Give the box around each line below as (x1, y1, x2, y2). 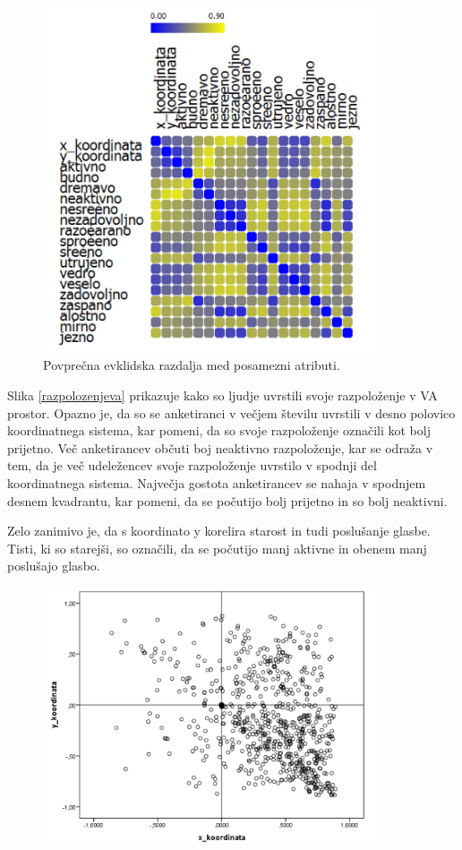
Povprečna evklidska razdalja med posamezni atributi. (43, 356, 340, 374)
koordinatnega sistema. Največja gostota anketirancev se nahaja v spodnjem (7, 473, 426, 492)
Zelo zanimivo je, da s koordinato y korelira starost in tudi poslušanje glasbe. (7, 521, 431, 540)
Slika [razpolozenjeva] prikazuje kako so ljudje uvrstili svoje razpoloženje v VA (7, 385, 438, 404)
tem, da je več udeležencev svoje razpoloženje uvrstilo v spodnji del (7, 456, 377, 475)
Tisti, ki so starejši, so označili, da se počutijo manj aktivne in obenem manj (7, 538, 427, 557)
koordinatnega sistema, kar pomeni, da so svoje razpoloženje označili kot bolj (7, 421, 431, 440)
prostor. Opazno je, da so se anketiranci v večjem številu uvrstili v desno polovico (7, 403, 456, 422)
